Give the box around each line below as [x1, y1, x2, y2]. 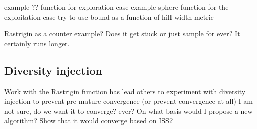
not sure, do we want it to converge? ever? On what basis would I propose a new [4, 105, 253, 116]
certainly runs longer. [4, 38, 70, 48]
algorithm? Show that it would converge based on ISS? [4, 115, 173, 126]
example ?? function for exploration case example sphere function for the [4, 2, 229, 12]
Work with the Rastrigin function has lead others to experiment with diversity [4, 86, 246, 96]
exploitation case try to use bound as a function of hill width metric [4, 11, 214, 22]
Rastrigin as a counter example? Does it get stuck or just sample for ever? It [4, 28, 240, 39]
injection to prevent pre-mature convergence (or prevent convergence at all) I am [4, 96, 253, 106]
